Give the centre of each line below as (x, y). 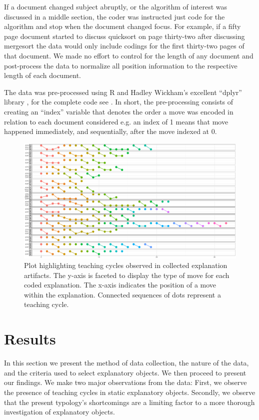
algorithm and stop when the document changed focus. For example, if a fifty (122, 26)
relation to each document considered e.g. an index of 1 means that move (116, 121)
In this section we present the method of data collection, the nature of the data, (126, 363)
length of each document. (42, 75)
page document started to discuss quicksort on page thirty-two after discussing (124, 36)
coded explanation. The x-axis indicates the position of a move (120, 285)
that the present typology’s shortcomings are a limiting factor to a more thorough (129, 402)
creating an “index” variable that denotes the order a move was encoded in (119, 111)
